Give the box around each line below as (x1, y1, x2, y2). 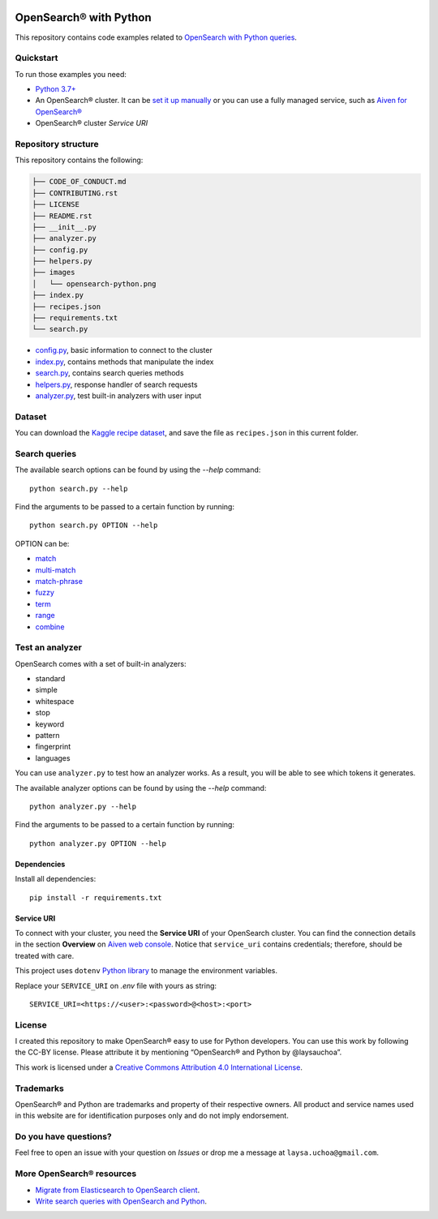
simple (35, 685, 58, 695)
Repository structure (15, 138, 99, 149)
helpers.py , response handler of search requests (35, 380, 198, 389)
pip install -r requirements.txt (29, 893, 162, 902)
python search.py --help (29, 483, 128, 493)
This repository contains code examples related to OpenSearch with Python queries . (15, 32, 298, 42)
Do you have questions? (15, 1131, 113, 1143)
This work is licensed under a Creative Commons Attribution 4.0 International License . (15, 1062, 303, 1072)
